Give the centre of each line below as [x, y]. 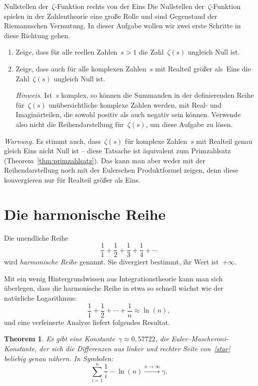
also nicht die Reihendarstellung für [70, 124]
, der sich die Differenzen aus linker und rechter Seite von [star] [132, 348]
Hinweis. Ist [34, 95]
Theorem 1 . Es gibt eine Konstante [60, 339]
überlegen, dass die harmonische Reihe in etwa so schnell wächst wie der [114, 288]
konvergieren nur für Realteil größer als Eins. [72, 179]
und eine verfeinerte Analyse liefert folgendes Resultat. [87, 322]
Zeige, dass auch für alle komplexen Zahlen [81, 68]
